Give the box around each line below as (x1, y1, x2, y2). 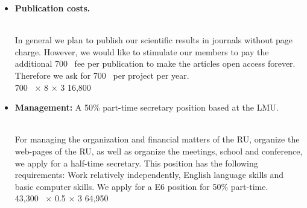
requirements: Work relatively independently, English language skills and (14, 168, 284, 181)
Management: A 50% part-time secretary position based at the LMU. (14, 101, 279, 114)
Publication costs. (14, 2, 90, 14)
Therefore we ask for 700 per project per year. (14, 69, 189, 81)
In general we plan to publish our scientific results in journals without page (14, 34, 293, 46)
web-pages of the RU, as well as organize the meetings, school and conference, (14, 144, 303, 157)
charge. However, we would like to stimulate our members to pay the (14, 45, 269, 58)
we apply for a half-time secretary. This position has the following (14, 156, 258, 169)
